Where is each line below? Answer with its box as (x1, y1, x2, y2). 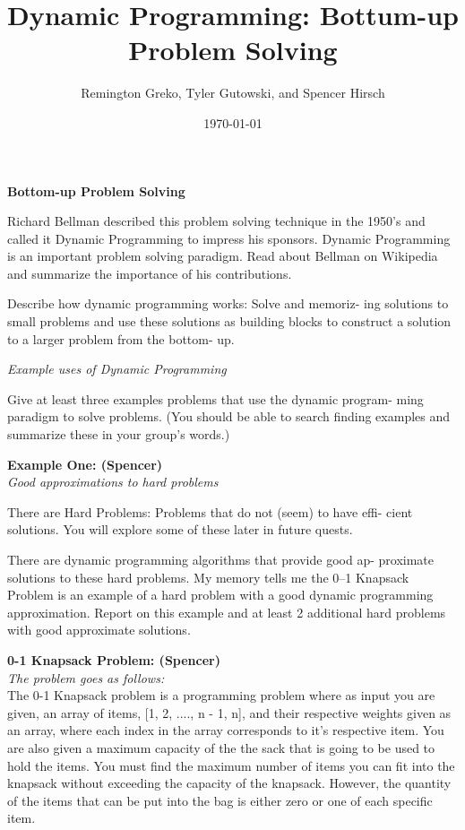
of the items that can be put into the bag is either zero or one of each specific (7, 791, 433, 809)
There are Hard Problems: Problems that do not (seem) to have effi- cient (7, 502, 413, 521)
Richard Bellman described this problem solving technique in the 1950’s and (7, 212, 426, 230)
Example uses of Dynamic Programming (7, 359, 227, 378)
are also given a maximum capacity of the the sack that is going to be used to (7, 738, 435, 757)
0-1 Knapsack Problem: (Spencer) (7, 650, 220, 669)
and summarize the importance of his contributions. (7, 264, 292, 282)
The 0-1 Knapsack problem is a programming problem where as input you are (7, 686, 435, 705)
